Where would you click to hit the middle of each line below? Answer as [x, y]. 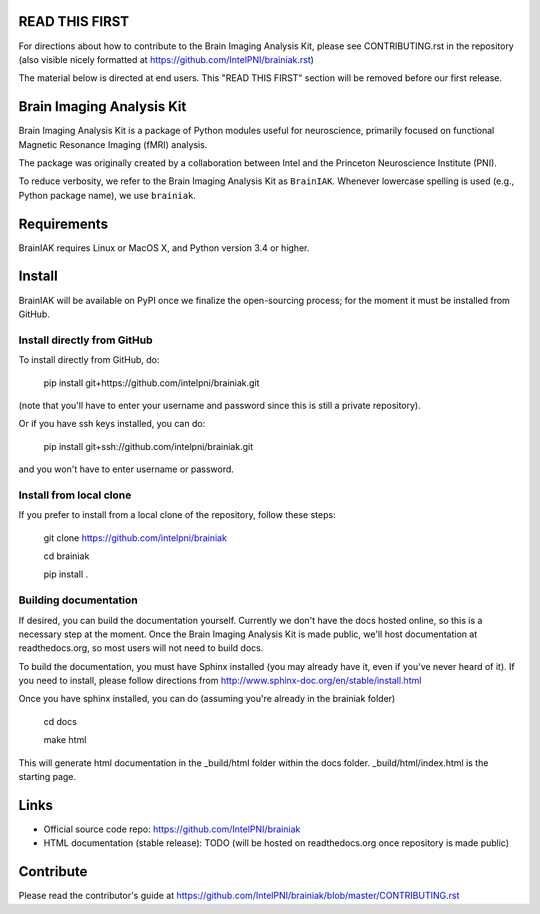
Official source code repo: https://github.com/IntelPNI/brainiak [172, 829]
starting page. [47, 777]
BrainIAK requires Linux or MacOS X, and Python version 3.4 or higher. [164, 247]
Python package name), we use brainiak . [107, 195]
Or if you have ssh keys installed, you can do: [112, 424]
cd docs [60, 721]
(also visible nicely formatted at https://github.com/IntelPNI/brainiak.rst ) [166, 59]
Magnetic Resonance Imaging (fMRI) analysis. [113, 144]
